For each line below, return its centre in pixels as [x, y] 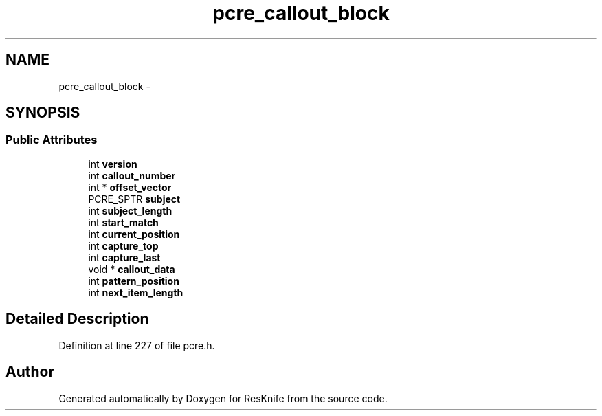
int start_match [123, 222]
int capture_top [123, 245]
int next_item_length [136, 292]
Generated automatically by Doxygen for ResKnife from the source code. [223, 398]
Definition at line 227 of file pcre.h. [137, 345]
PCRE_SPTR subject [134, 199]
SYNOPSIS [43, 113]
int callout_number [132, 175]
